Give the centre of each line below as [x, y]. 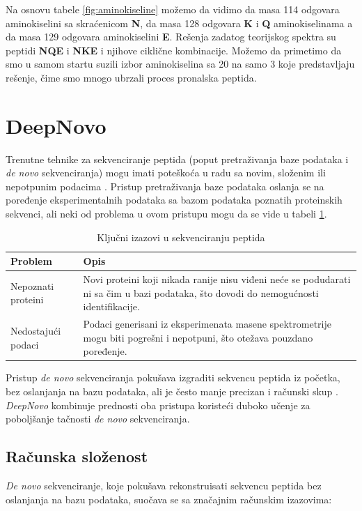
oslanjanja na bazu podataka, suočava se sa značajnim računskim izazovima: [169, 499]
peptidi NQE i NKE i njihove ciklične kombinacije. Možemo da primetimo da [174, 50]
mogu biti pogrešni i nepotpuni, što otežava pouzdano [198, 337]
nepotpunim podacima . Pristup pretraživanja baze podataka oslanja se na [165, 186]
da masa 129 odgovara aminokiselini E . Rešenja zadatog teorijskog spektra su [171, 37]
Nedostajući [36, 330]
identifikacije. [111, 306]
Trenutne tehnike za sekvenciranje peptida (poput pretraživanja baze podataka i [177, 159]
